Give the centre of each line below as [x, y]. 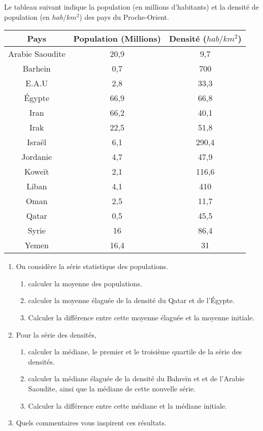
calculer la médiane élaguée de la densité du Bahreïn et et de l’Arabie [136, 378]
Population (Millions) [117, 39]
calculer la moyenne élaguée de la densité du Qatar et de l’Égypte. [131, 300]
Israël [37, 142]
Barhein [37, 69]
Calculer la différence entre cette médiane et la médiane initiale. [127, 405]
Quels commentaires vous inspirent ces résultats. [91, 423]
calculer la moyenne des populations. [85, 283]
